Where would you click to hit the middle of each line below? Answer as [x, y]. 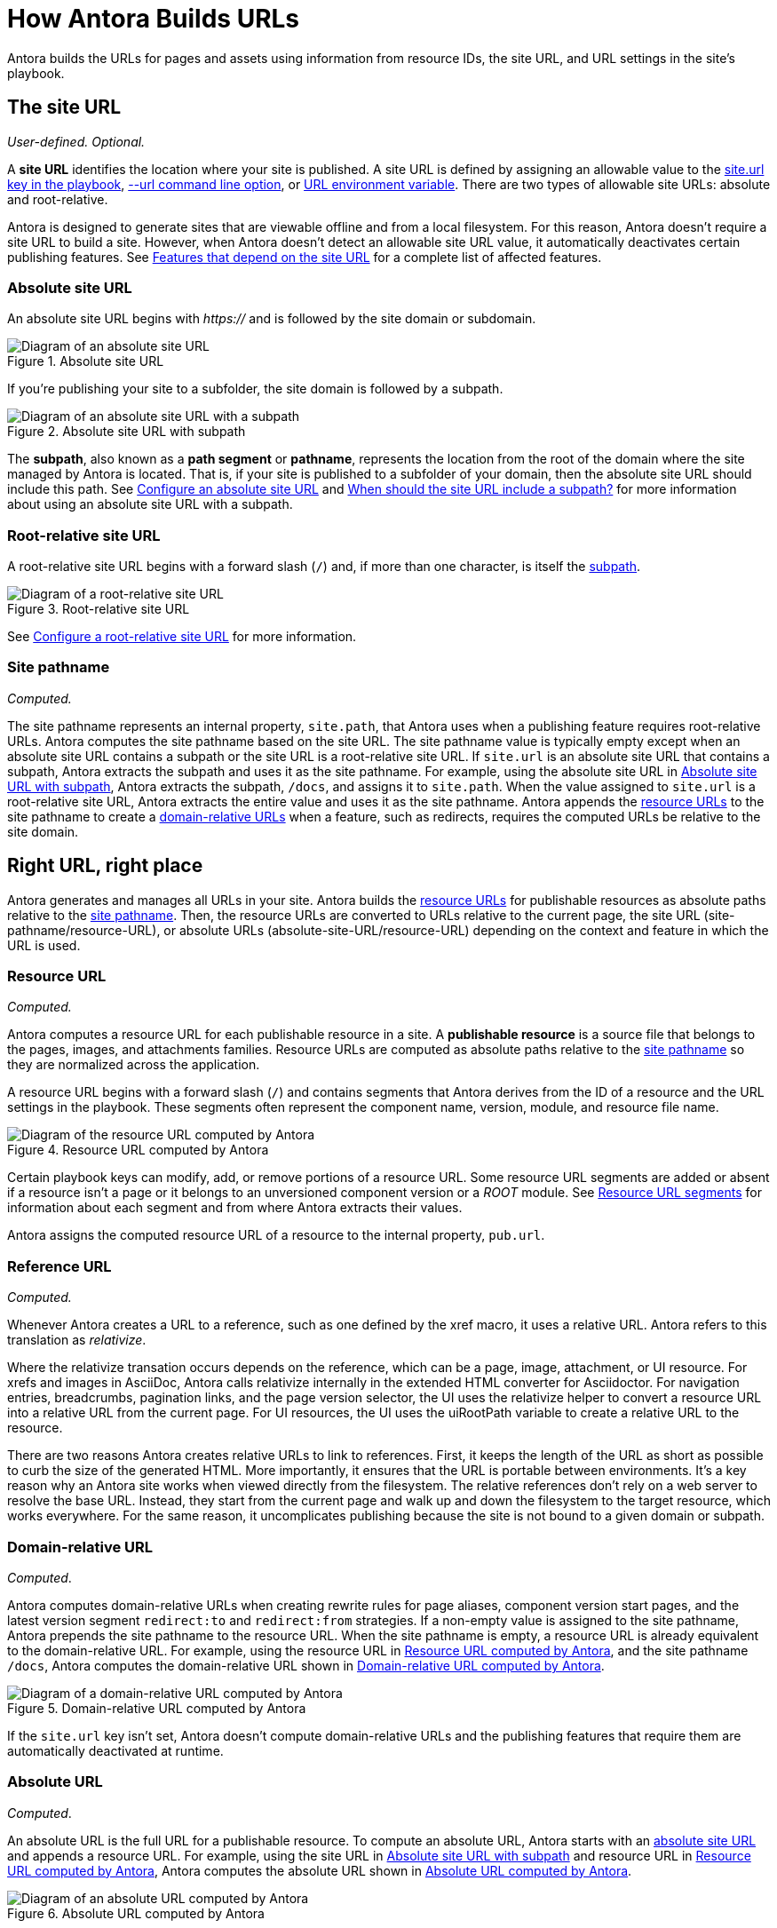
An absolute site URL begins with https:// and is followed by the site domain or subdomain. [272, 319]
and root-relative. [58, 199]
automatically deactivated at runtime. [115, 1750]
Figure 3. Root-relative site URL [99, 609]
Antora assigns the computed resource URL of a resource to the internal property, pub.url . [276, 1235]
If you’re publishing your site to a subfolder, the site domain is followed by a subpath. [255, 389]
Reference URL [59, 1266]
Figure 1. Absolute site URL [86, 361]
